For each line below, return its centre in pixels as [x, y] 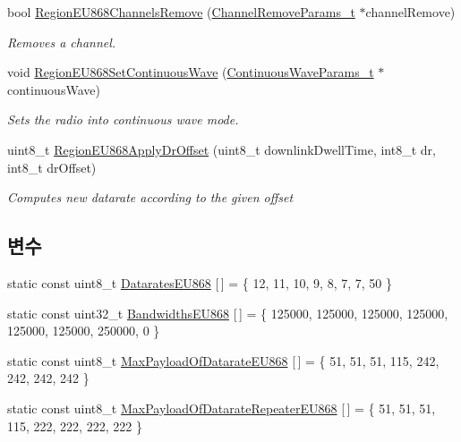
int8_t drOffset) [52, 167]
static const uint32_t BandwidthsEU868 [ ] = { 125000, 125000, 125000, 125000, [228, 313]
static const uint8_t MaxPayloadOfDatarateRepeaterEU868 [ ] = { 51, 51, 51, [222, 408]
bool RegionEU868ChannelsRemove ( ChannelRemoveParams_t [181, 12]
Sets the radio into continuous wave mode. [123, 119]
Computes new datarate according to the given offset [150, 197]
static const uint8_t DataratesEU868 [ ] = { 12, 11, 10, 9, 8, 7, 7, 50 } [200, 282]
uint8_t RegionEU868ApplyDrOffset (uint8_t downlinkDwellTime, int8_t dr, [222, 149]
